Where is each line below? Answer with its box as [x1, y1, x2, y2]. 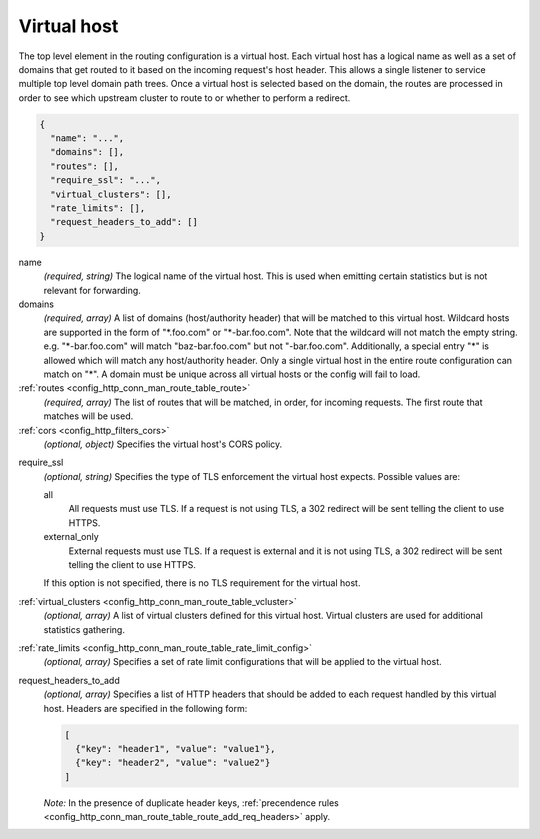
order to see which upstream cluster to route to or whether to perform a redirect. [18, 91, 351, 104]
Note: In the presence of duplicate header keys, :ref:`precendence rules [43, 796, 339, 809]
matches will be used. [43, 410, 134, 422]
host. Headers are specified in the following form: [43, 702, 248, 714]
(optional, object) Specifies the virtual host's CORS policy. [43, 438, 283, 450]
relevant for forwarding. [43, 284, 142, 296]
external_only [43, 531, 99, 543]
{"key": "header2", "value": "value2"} [75, 757, 271, 769]
